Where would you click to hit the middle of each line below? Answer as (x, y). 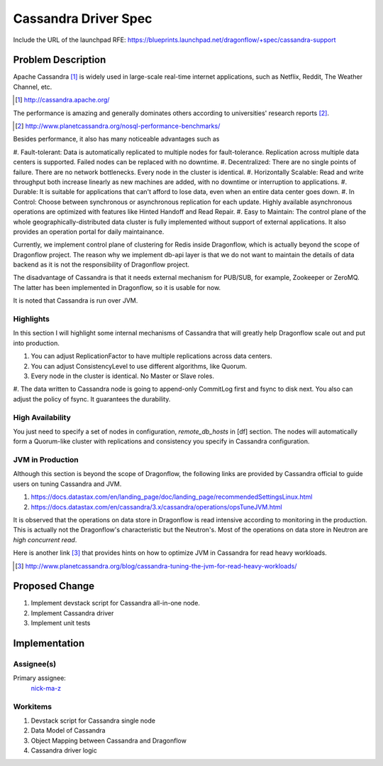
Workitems (33, 706)
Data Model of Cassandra (68, 730)
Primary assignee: (40, 678)
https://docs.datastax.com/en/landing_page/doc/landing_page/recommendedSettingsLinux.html (172, 497)
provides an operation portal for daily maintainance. (89, 232)
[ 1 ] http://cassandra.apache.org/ (62, 100)
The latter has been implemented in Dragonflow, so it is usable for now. (117, 287)
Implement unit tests (61, 623)
